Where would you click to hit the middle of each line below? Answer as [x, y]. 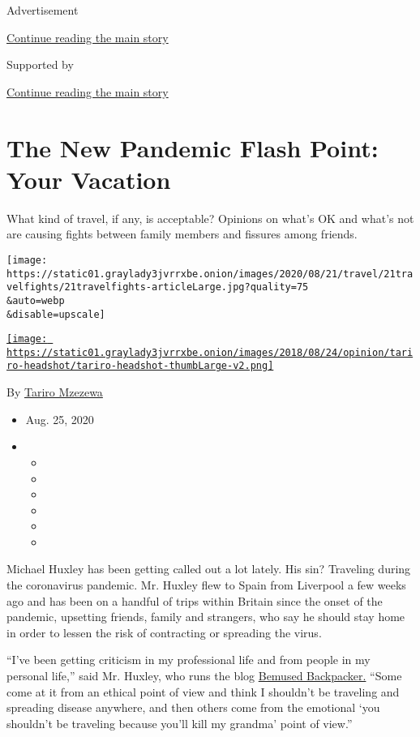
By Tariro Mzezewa [55, 392]
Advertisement [43, 10]
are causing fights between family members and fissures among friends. [182, 234]
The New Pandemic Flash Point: [193, 147]
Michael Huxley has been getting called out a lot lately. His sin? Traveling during [209, 569]
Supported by [40, 64]
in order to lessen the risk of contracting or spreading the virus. [164, 632]
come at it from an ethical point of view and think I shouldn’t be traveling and [203, 691]
